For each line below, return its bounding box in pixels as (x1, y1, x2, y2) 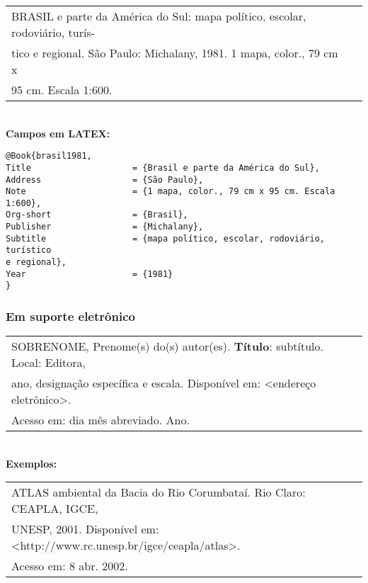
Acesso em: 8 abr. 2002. (11, 557, 128, 574)
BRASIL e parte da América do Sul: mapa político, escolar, (11, 8, 306, 24)
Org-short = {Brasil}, (6, 210, 188, 220)
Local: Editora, (11, 354, 86, 371)
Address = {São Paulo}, (6, 174, 204, 185)
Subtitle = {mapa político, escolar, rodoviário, (6, 233, 326, 244)
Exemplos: (6, 455, 57, 470)
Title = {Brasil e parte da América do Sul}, (6, 162, 320, 173)
